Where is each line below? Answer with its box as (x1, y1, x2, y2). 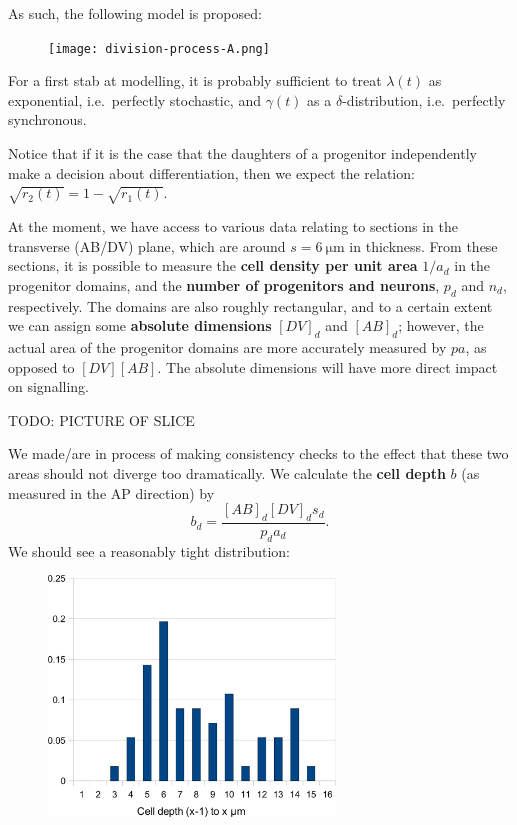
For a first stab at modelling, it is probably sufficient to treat (8, 70, 382, 91)
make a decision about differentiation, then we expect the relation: (8, 162, 415, 183)
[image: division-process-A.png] (48, 41, 270, 56)
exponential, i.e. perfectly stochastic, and (8, 89, 261, 110)
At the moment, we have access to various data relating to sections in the (8, 215, 458, 236)
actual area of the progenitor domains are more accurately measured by (8, 336, 447, 357)
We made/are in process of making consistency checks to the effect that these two (8, 443, 509, 464)
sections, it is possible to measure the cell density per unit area (8, 255, 418, 276)
